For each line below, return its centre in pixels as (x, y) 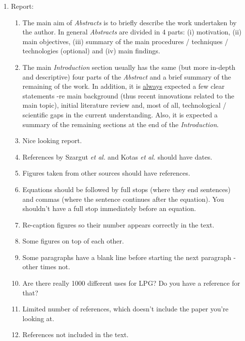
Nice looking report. (52, 140)
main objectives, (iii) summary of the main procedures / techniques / (125, 41)
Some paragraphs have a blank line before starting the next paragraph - (129, 257)
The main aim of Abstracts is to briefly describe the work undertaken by (130, 22)
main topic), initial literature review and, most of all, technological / (124, 105)
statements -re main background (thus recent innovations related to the (128, 95)
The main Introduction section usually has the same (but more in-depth (129, 67)
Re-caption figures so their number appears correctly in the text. (118, 224)
